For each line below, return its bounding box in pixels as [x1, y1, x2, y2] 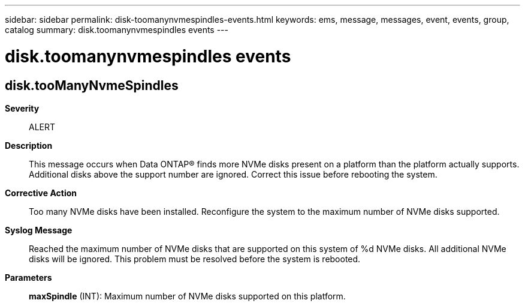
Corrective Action [5, 187, 77, 198]
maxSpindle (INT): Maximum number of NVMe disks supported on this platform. [29, 290, 346, 301]
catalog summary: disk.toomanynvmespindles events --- [5, 25, 229, 35]
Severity [5, 103, 40, 113]
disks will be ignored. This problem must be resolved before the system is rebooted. [29, 253, 361, 264]
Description [5, 140, 53, 151]
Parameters [5, 272, 52, 283]
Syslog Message [5, 224, 73, 235]
